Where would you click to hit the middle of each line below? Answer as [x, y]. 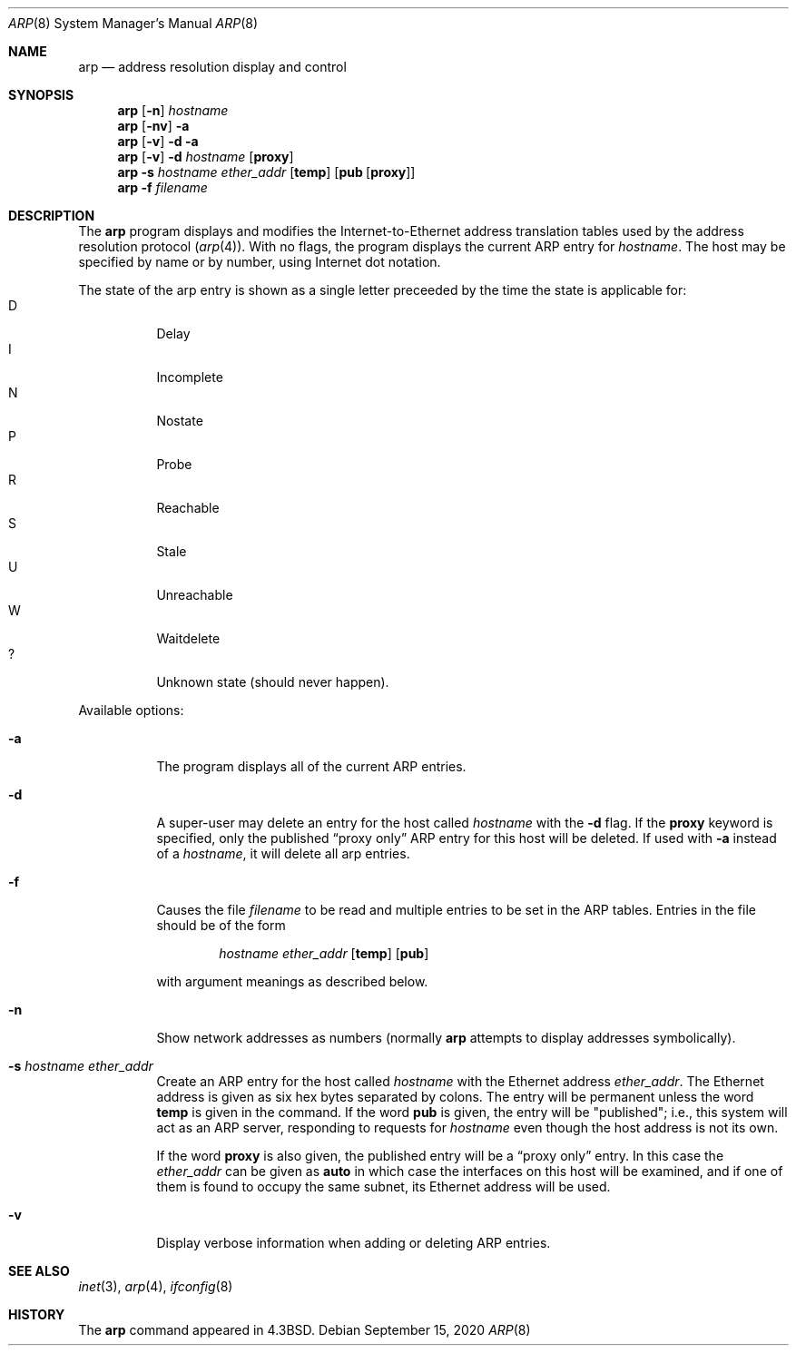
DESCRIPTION [52, 216]
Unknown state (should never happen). [273, 682]
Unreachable [195, 595]
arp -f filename [162, 187]
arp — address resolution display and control [212, 67]
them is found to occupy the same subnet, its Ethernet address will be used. [383, 1186]
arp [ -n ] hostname [173, 110]
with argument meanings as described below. [292, 981]
